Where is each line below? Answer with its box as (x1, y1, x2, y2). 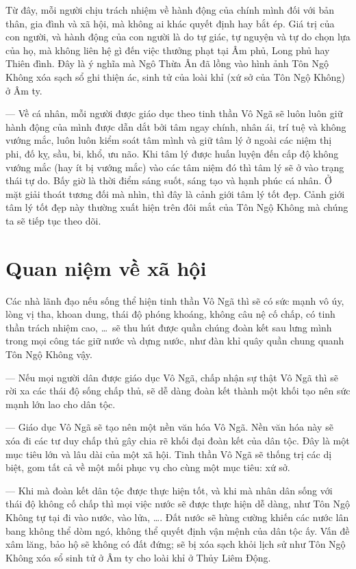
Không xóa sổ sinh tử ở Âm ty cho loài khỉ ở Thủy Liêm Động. (5, 550, 271, 564)
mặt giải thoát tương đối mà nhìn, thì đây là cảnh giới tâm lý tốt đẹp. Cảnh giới (5, 186, 345, 201)
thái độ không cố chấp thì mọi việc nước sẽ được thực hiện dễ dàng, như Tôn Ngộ (5, 496, 351, 511)
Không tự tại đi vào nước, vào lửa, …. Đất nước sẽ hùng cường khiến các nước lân (5, 509, 349, 524)
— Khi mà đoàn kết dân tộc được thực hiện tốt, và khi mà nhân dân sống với (5, 483, 333, 497)
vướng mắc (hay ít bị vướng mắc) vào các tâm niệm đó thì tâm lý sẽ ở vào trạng (5, 160, 344, 174)
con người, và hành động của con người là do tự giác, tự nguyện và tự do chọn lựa (5, 29, 351, 44)
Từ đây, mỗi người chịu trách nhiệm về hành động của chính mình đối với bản (5, 3, 334, 16)
